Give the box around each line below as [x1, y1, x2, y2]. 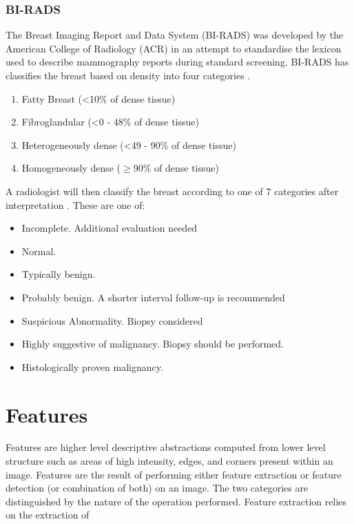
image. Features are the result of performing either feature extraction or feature [6, 467, 342, 481]
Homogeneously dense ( [21, 161, 121, 175]
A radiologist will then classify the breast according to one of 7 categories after [6, 183, 339, 198]
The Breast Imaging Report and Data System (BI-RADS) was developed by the [6, 28, 344, 42]
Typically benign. [21, 267, 96, 281]
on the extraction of [6, 507, 90, 522]
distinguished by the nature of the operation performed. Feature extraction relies [6, 494, 347, 508]
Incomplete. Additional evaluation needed [21, 221, 198, 235]
